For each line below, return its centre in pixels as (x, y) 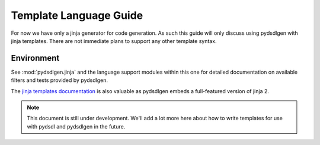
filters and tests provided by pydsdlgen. (59, 80)
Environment (35, 58)
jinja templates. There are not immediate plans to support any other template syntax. (114, 41)
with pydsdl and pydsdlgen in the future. (76, 126)
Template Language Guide (77, 15)
